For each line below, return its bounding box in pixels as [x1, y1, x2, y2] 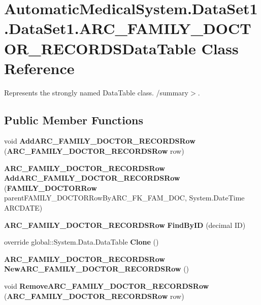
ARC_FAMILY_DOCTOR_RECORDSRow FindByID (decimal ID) [4, 219, 246, 230]
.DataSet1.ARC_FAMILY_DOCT [4, 18, 251, 39]
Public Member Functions [4, 112, 143, 127]
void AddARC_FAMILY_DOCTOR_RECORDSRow [4, 135, 195, 146]
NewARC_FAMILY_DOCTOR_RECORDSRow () [4, 263, 189, 274]
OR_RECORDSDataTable [4, 38, 196, 58]
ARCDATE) [4, 202, 43, 213]
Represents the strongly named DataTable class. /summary [4, 87, 188, 97]
